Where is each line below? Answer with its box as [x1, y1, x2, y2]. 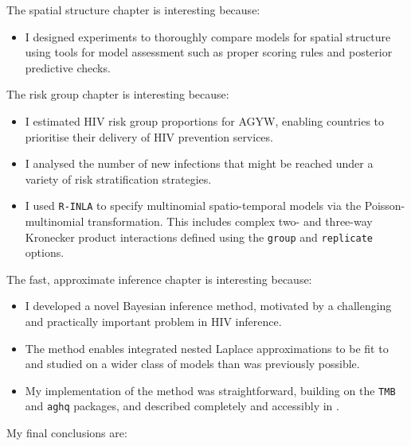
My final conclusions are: [6, 425, 127, 441]
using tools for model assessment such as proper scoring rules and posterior [25, 44, 393, 60]
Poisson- [364, 197, 405, 214]
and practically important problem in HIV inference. [25, 313, 282, 330]
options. [25, 244, 65, 261]
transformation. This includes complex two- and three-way [87, 213, 373, 229]
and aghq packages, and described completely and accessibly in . [25, 398, 339, 414]
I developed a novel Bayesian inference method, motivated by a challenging [25, 297, 392, 314]
